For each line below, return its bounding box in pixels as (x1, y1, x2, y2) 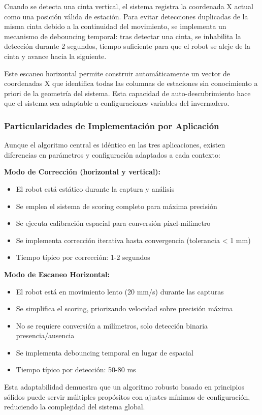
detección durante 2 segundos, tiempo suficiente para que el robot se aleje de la (4, 41, 250, 51)
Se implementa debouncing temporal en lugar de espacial (16, 347, 193, 358)
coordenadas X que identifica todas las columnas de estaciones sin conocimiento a (4, 78, 258, 88)
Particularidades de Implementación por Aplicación (4, 119, 219, 132)
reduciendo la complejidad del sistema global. (4, 401, 145, 412)
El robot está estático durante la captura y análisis (16, 183, 175, 194)
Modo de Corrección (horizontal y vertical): (4, 166, 161, 177)
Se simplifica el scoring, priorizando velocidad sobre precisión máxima (16, 303, 233, 314)
